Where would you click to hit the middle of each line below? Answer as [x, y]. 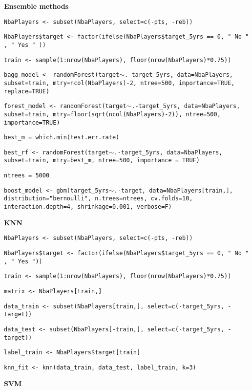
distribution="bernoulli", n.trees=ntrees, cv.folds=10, [98, 199]
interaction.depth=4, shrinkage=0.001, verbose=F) [88, 207]
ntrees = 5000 [27, 176]
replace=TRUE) [27, 91]
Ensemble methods [36, 6]
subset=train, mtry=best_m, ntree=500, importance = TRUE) [102, 161]
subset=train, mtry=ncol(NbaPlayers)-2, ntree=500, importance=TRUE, [119, 83]
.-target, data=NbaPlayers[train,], [173, 190]
